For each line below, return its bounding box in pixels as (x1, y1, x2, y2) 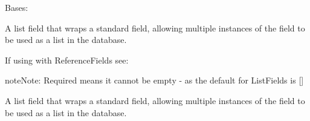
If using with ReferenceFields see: (5, 53, 129, 66)
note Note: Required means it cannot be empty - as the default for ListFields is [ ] (5, 74, 304, 87)
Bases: (5, 1, 28, 13)
